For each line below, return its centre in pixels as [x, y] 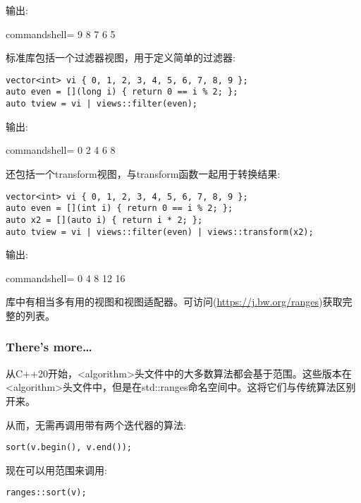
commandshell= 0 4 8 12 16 [66, 278]
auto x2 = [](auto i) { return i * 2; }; [104, 220]
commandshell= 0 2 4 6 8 [61, 150]
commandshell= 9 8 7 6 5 [61, 34]
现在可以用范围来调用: [56, 469]
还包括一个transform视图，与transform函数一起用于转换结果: [143, 173]
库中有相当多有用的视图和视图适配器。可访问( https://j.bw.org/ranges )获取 [174, 302]
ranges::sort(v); [46, 493]
